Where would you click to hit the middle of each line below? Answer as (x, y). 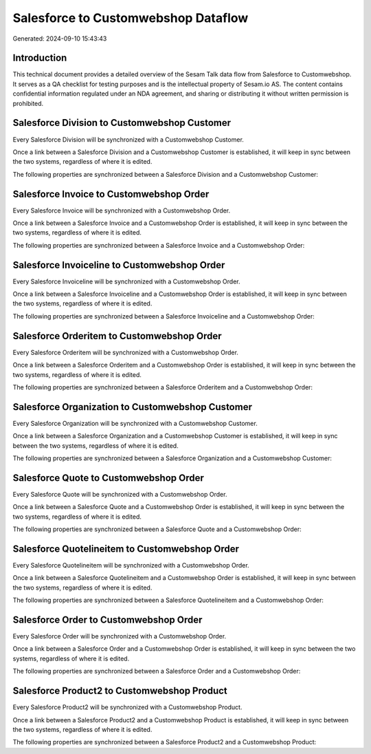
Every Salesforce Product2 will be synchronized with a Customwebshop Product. (127, 707)
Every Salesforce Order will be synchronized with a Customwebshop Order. (120, 636)
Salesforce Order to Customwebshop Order (108, 620)
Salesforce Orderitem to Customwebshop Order (117, 336)
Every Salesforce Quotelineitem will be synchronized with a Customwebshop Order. (131, 565)
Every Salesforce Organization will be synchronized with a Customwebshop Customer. (135, 423)
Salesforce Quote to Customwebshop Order (108, 478)
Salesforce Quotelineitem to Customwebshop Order (126, 549)
